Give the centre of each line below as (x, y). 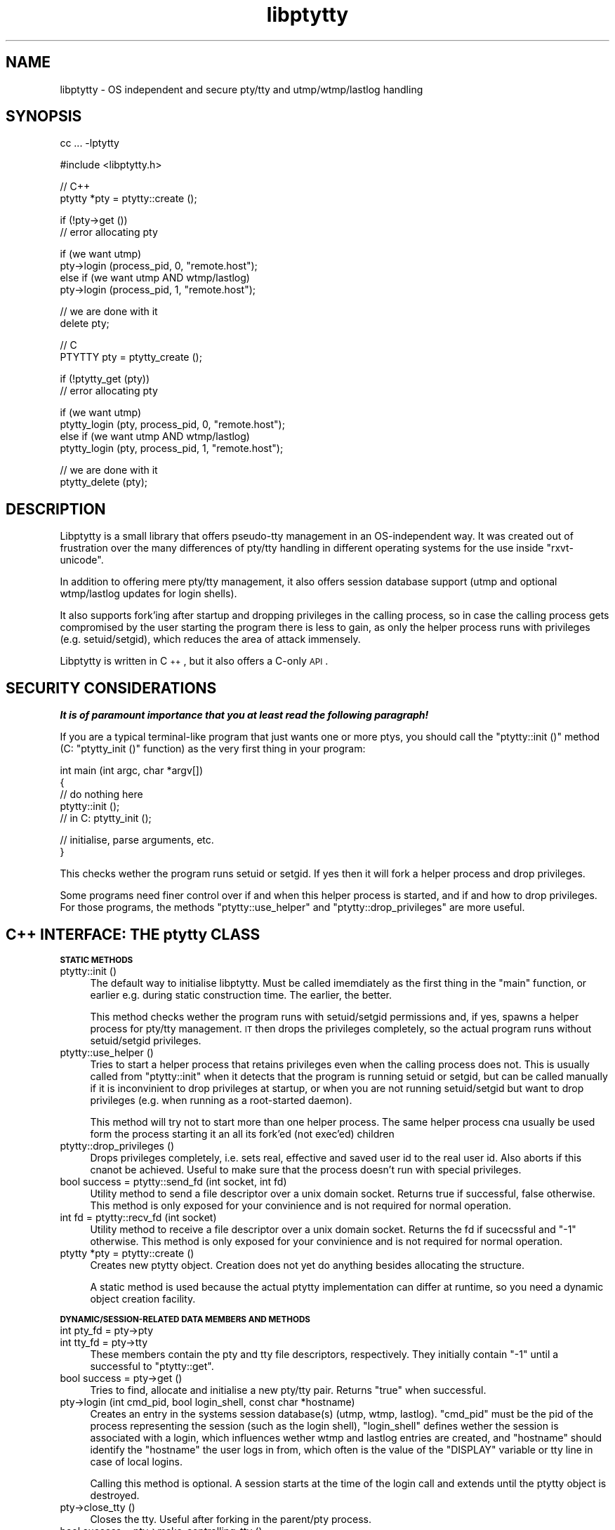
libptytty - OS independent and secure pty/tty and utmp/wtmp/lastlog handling (242, 89)
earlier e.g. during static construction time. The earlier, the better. (241, 994)
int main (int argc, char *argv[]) (132, 771)
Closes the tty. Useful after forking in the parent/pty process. (231, 1519)
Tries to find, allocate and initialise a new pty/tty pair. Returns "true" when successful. (288, 1390)
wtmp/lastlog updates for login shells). (148, 594)
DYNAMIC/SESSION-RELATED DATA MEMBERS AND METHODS (185, 1319)
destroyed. (115, 1495)
